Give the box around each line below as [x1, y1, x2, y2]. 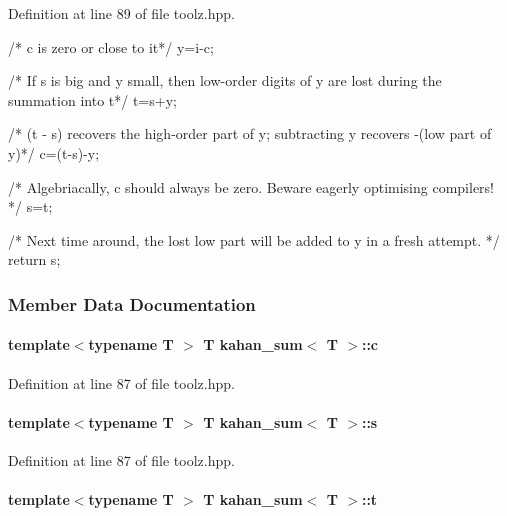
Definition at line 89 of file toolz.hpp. [8, 3, 235, 23]
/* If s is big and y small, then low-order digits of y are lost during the [8, 70, 442, 91]
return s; [8, 249, 61, 270]
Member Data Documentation [8, 291, 256, 316]
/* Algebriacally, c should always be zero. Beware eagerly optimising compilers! [8, 176, 494, 197]
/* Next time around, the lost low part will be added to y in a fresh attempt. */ [8, 229, 500, 250]
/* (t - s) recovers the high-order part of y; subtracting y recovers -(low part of [8, 123, 492, 144]
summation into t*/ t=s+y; [8, 89, 177, 110]
